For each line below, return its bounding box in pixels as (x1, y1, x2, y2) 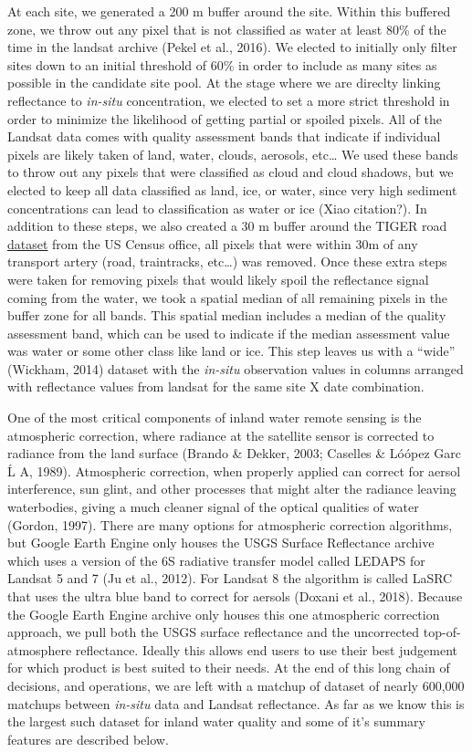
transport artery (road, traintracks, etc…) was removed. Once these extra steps (7, 252, 447, 271)
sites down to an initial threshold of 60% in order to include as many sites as (7, 55, 437, 74)
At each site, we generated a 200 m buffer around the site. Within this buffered (7, 2, 451, 20)
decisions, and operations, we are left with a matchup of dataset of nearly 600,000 (7, 675, 465, 695)
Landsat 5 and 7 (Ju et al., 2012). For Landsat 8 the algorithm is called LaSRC (7, 569, 453, 588)
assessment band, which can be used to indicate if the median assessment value (7, 323, 450, 342)
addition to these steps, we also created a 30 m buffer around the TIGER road (7, 216, 447, 235)
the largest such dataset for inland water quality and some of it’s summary (7, 712, 425, 731)
